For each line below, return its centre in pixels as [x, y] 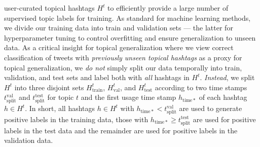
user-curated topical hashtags [49, 8]
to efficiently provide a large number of [168, 8]
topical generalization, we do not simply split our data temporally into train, [123, 67]
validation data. [29, 140]
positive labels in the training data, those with [76, 119]
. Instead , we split [227, 77]
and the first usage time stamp [128, 97]
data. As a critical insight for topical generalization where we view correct [119, 47]
